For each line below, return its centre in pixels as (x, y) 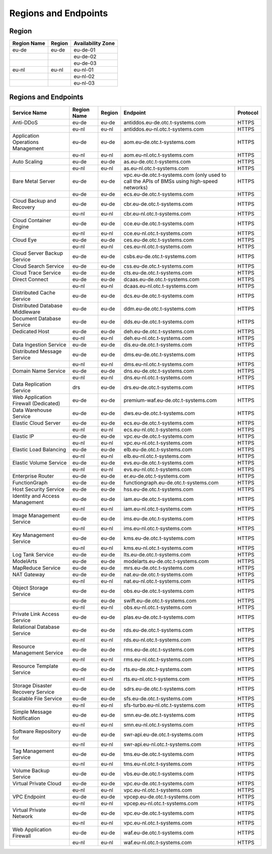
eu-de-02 (85, 57)
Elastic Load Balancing (39, 449)
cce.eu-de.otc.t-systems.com (159, 223)
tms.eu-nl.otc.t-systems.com (158, 764)
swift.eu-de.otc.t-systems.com (160, 600)
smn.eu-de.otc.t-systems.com (159, 715)
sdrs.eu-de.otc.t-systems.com (160, 688)
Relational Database (36, 627)
